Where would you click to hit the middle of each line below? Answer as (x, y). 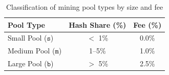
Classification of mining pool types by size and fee (84, 7)
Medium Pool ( (31, 51)
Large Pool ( (27, 63)
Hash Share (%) (98, 24)
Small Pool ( (27, 38)
